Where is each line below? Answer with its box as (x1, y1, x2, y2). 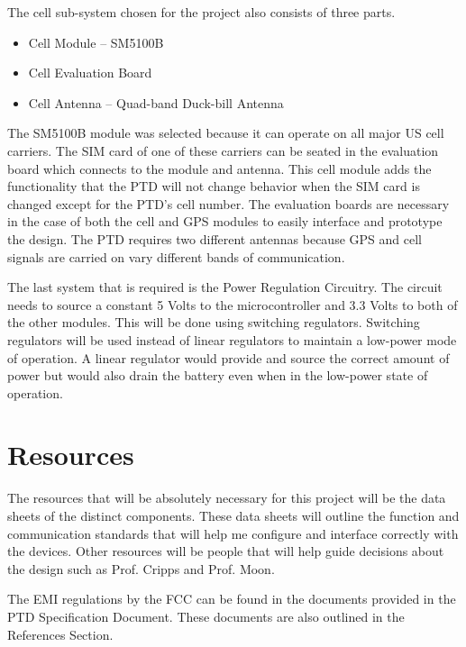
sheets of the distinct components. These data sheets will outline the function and (7, 506, 460, 524)
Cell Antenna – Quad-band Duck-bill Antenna (28, 93, 284, 112)
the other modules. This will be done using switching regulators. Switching (7, 313, 420, 332)
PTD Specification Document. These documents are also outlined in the (7, 606, 405, 625)
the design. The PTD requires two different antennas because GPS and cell (7, 229, 422, 248)
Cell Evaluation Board (28, 63, 152, 82)
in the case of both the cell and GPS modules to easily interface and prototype (7, 212, 443, 231)
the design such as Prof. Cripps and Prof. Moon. (7, 559, 275, 578)
